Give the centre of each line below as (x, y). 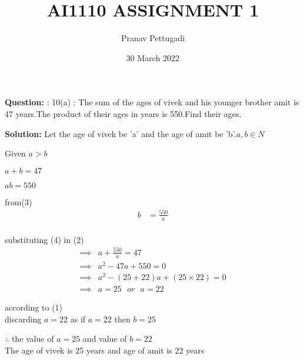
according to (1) (34, 307)
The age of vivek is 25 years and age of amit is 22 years (105, 350)
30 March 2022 (153, 57)
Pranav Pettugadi (153, 38)
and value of (105, 339)
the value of (33, 339)
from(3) (19, 201)
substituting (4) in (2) (44, 239)
